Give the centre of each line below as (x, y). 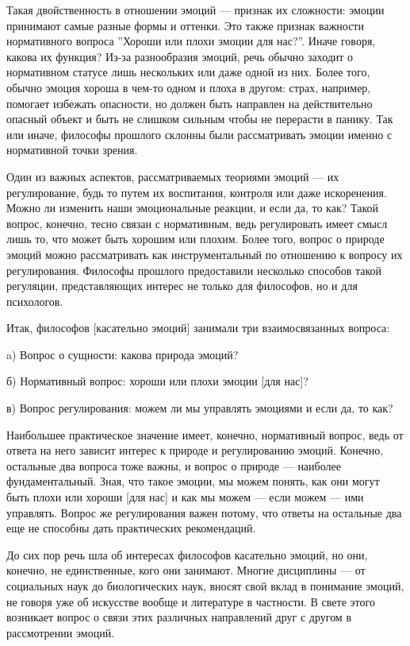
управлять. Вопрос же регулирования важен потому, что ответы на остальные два (204, 512)
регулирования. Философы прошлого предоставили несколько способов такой (194, 270)
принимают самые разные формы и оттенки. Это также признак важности (185, 25)
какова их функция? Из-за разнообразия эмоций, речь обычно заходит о (180, 56)
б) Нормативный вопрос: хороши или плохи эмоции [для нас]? (157, 381)
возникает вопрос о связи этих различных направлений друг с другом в (179, 617)
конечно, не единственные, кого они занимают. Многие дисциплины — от (186, 570)
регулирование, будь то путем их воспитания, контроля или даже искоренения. (197, 192)
